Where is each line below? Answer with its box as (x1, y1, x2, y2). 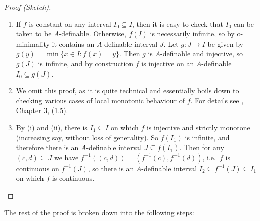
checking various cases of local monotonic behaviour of (16, 95, 185, 105)
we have (54, 152, 79, 162)
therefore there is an (16, 142, 79, 153)
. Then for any (179, 142, 224, 153)
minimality (16, 38, 50, 49)
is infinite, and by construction (38, 58, 134, 68)
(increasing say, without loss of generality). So (16, 132, 158, 142)
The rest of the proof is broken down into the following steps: (4, 207, 194, 217)
